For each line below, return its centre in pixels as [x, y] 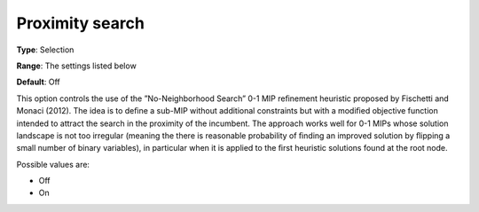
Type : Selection [45, 50]
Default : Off [39, 82]
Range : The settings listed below [76, 66]
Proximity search [81, 23]
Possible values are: [53, 164]
